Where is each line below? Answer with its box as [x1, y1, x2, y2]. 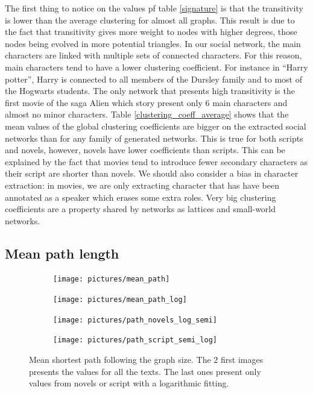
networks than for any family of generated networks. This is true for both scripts [5, 131, 303, 144]
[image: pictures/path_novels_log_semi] [53, 315, 218, 324]
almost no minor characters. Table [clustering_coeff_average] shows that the [5, 108, 289, 121]
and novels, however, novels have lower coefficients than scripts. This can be [5, 143, 285, 156]
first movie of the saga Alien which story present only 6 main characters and [5, 96, 288, 108]
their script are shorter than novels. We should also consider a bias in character [5, 167, 299, 180]
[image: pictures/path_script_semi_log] [53, 336, 218, 345]
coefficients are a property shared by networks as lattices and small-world [5, 203, 276, 215]
